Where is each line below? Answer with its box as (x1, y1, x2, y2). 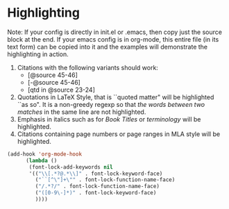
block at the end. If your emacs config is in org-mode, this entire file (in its (7, 35, 219, 43)
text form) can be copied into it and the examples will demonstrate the (7, 42, 208, 51)
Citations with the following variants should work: (17, 63, 158, 72)
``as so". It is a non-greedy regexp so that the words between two (17, 100, 205, 108)
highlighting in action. (7, 50, 69, 58)
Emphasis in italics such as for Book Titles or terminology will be (17, 115, 201, 123)
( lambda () (25, 157, 58, 164)
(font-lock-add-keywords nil (28, 163, 113, 171)
